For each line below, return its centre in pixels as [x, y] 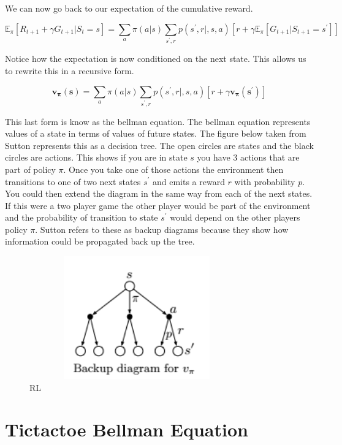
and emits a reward [188, 181]
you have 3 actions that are [248, 157]
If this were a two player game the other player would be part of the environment [158, 205]
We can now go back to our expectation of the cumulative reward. [129, 8]
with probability [265, 181]
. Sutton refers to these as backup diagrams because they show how [162, 229]
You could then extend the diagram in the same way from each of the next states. [159, 193]
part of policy [30, 169]
